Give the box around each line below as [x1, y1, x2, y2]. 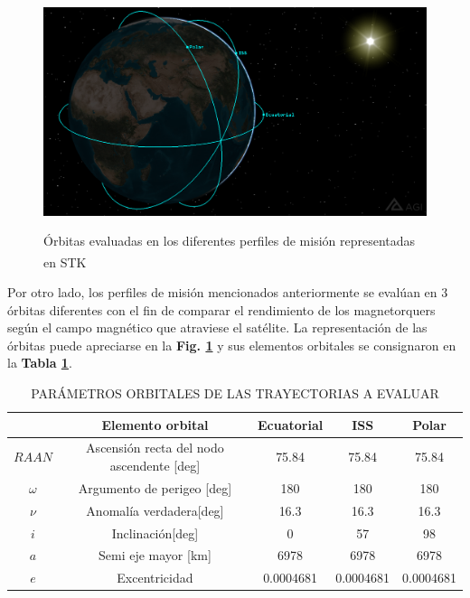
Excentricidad [117, 568, 193, 587]
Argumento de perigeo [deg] [78, 478, 232, 497]
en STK [43, 252, 87, 271]
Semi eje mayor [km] [99, 546, 211, 565]
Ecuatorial [257, 415, 324, 434]
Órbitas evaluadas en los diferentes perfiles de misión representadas [43, 231, 416, 250]
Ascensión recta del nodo [86, 438, 224, 457]
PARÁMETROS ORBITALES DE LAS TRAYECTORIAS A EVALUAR [31, 384, 439, 403]
